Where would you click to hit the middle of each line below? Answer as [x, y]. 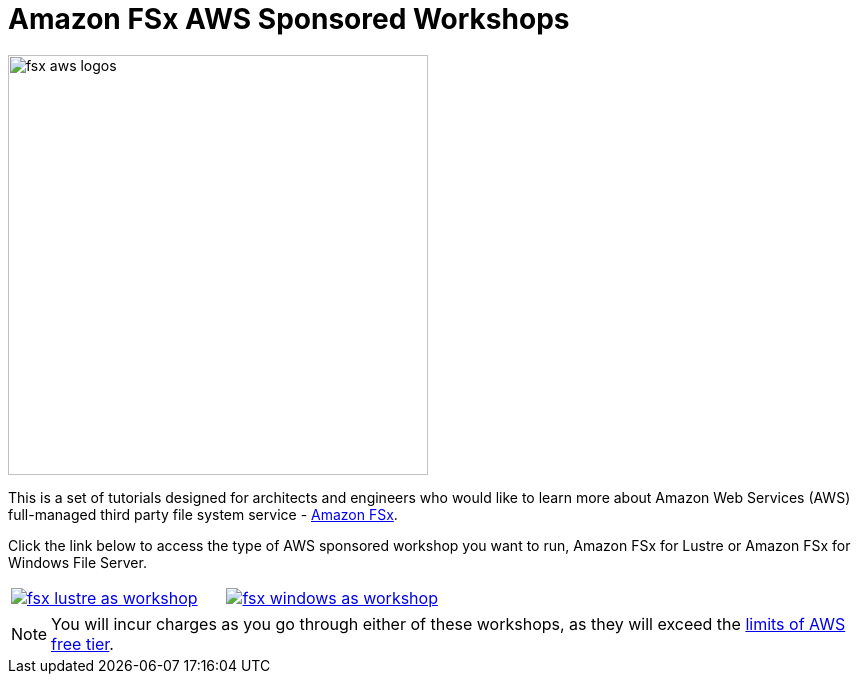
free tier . [82, 643]
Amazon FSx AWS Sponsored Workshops [289, 19]
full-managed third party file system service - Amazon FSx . [203, 514]
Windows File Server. [77, 562]
